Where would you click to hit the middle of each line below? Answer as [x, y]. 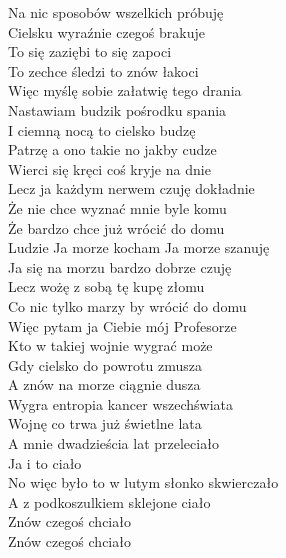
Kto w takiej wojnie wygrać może [110, 345]
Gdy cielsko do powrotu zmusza [105, 364]
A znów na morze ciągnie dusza [104, 384]
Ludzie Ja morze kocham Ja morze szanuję [139, 247]
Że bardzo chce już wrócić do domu [116, 227]
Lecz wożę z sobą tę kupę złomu [106, 286]
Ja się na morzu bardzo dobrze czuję [120, 266]
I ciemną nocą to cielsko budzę [102, 129]
